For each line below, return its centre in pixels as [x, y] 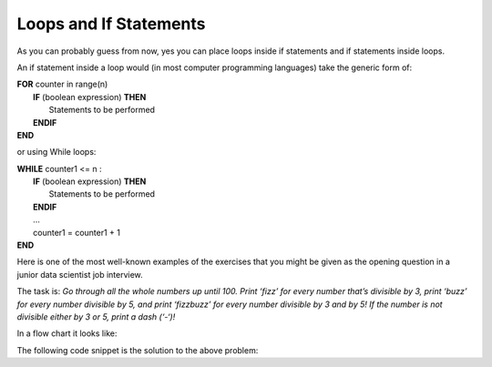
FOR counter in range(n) [62, 84]
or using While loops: [56, 152]
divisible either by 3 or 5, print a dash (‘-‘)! [96, 316]
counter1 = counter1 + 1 [77, 232]
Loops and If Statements [111, 24]
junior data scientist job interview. [80, 274]
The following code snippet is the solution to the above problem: [138, 350]
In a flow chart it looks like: [67, 333]
